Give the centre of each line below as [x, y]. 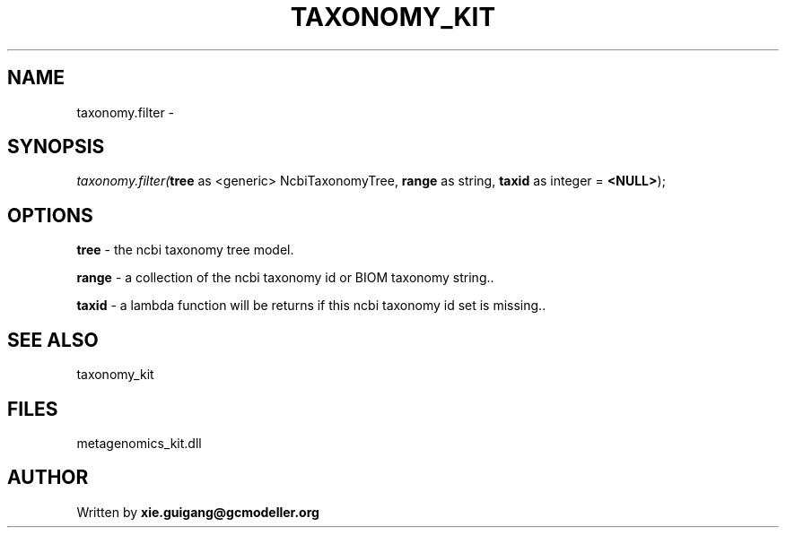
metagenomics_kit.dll [139, 443]
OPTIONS [50, 215]
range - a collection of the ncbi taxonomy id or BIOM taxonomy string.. [285, 278]
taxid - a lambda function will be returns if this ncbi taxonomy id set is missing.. [311, 306]
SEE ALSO [53, 340]
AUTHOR [48, 478]
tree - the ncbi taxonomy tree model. [185, 250]
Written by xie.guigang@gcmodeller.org [198, 512]
